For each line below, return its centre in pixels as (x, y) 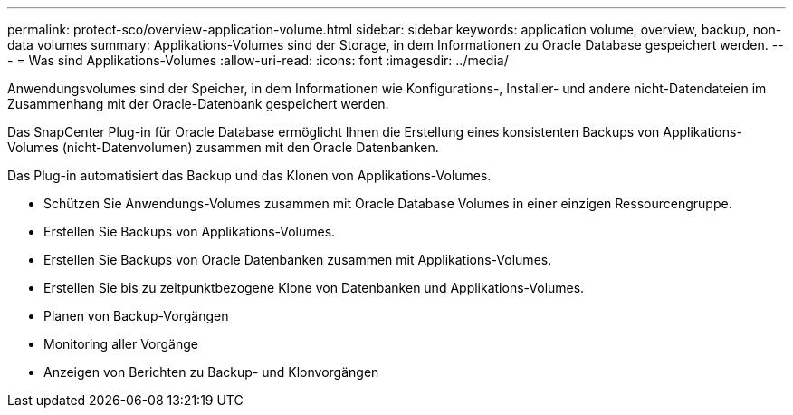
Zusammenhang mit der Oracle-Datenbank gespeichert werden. (198, 104)
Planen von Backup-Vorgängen (136, 316)
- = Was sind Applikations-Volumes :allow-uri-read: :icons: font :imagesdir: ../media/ (258, 60)
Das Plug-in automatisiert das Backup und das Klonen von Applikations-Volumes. (249, 175)
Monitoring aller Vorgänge (121, 344)
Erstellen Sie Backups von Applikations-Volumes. (190, 232)
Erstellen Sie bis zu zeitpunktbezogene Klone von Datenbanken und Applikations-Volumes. (314, 288)
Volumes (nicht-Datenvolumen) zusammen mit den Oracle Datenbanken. (223, 147)
